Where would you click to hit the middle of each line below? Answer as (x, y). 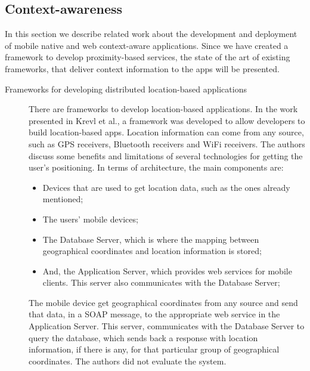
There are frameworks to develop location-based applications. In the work (163, 109)
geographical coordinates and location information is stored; (152, 251)
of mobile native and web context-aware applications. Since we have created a (147, 45)
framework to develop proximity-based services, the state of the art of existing (148, 57)
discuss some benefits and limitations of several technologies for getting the (166, 155)
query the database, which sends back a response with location (143, 337)
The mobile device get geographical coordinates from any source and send (163, 302)
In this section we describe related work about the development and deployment (151, 34)
